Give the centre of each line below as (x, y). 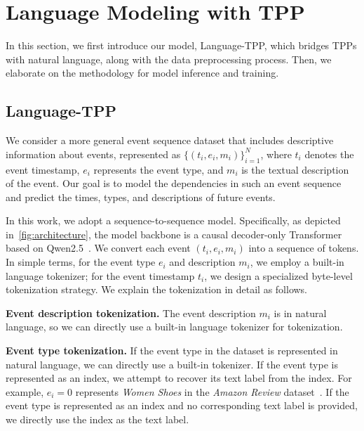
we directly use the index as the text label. (97, 419)
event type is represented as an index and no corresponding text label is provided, (182, 405)
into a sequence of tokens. (304, 248)
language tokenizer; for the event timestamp (100, 275)
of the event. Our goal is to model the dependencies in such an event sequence (174, 183)
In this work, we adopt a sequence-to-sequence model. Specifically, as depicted (173, 220)
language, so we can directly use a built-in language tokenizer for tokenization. (174, 327)
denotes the (329, 154)
